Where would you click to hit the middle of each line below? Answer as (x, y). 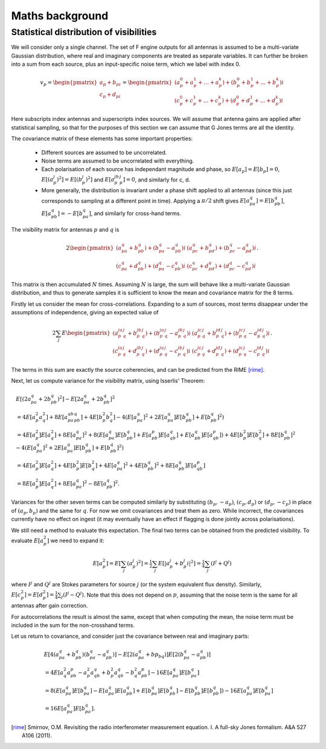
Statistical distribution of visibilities (84, 32)
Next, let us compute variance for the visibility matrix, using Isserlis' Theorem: (108, 380)
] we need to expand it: (76, 540)
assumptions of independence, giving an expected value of (85, 313)
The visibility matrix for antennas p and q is (65, 229)
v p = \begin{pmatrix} (69, 83)
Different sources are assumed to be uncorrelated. (104, 152)
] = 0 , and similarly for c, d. (156, 180)
